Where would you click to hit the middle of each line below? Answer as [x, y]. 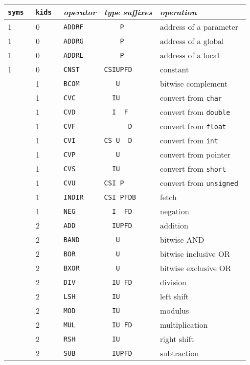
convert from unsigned [199, 183]
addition [174, 225]
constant [175, 69]
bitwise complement [194, 83]
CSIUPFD [118, 69]
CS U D [118, 140]
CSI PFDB [120, 197]
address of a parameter [199, 27]
